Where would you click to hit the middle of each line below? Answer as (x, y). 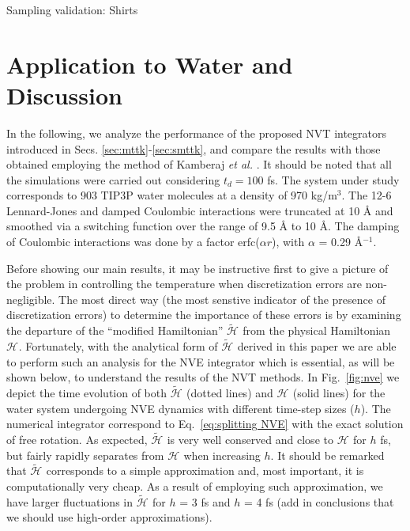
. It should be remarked (327, 455)
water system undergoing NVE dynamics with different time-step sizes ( (181, 408)
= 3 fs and (205, 501)
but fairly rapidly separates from (85, 455)
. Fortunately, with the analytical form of (118, 346)
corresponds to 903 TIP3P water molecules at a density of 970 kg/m (172, 195)
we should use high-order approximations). (109, 517)
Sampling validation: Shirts (72, 9)
